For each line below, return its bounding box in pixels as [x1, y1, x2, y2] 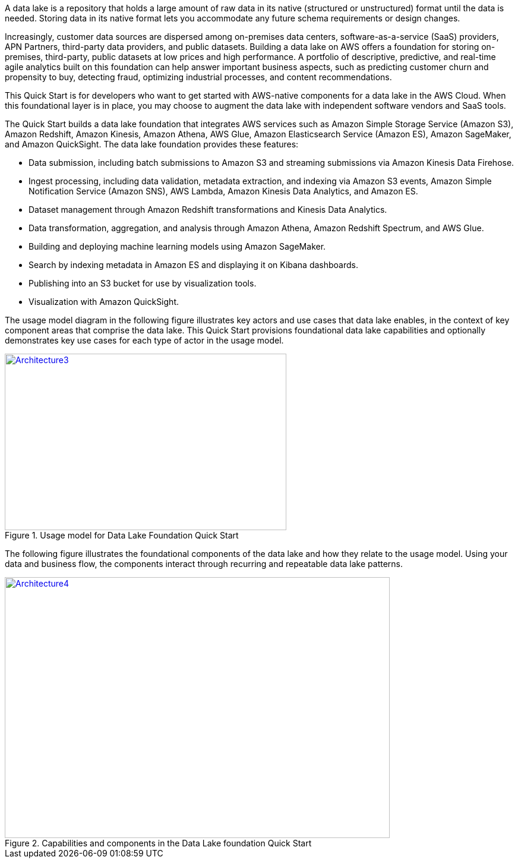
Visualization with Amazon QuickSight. [29, 297, 179, 307]
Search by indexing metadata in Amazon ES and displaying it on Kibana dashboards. [29, 260, 359, 270]
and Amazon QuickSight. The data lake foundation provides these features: [5, 139, 299, 149]
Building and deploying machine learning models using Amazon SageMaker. [29, 241, 326, 251]
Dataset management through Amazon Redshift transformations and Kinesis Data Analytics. [29, 204, 387, 215]
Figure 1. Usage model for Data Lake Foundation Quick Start [5, 530, 239, 540]
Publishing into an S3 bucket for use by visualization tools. [29, 278, 257, 288]
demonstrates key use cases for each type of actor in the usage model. [5, 335, 284, 345]
